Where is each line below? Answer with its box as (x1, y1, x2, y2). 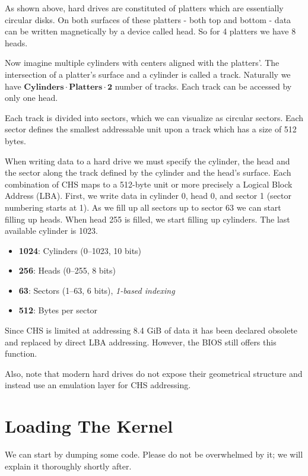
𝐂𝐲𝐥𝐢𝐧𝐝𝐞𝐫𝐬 (24, 82, 64, 91)
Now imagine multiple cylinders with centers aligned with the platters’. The (5, 56, 280, 69)
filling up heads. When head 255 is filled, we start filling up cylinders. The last (5, 212, 290, 225)
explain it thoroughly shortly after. (5, 459, 132, 472)
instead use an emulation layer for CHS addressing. (5, 379, 191, 391)
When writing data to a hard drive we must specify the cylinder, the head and (5, 154, 290, 167)
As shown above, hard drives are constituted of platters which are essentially (5, 2, 284, 14)
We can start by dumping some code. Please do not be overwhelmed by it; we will (5, 448, 303, 461)
